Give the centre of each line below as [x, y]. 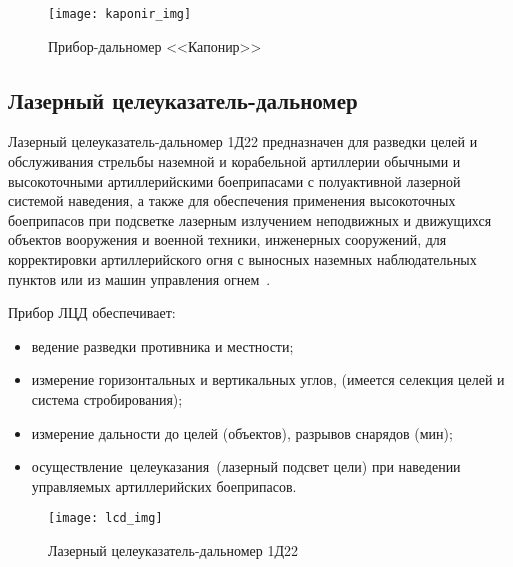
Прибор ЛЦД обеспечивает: [92, 312]
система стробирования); [107, 398]
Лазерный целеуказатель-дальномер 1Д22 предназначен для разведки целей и [243, 141]
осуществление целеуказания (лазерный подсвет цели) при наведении [246, 466]
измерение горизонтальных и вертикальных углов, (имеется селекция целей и [268, 379]
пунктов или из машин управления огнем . [139, 278]
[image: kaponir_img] [120, 14]
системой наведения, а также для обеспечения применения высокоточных [232, 200]
